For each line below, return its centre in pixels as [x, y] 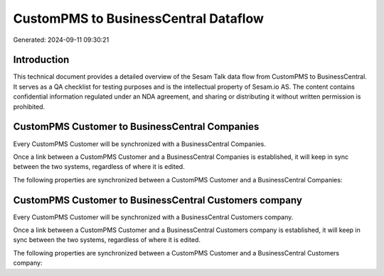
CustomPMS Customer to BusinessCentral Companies [136, 127]
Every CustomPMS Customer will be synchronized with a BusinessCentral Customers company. [153, 217]
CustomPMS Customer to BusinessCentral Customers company [158, 200]
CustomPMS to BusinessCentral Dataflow [139, 18]
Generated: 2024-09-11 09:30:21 [61, 40]
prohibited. [29, 106]
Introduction [41, 60]
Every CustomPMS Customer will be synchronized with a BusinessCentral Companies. [139, 144]
